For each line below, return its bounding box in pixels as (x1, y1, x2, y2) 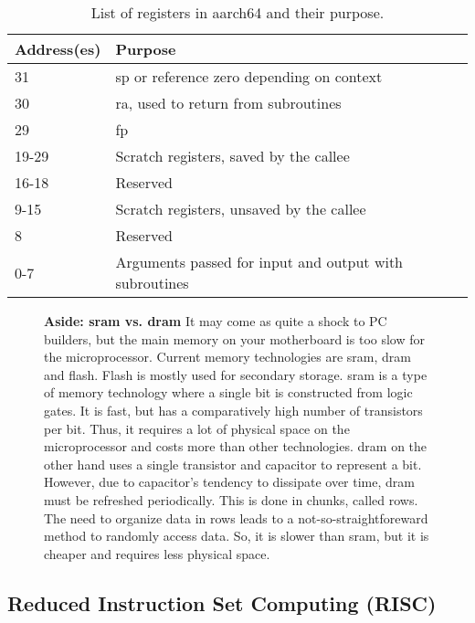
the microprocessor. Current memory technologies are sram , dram (44, 347, 411, 366)
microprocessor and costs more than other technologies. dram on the (44, 437, 427, 456)
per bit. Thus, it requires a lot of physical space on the (44, 418, 350, 438)
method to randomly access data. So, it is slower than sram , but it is (44, 526, 429, 545)
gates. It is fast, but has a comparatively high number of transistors (44, 400, 423, 419)
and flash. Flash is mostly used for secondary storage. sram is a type (44, 364, 427, 384)
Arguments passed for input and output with (115, 251, 404, 272)
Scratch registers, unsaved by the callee (115, 198, 366, 219)
